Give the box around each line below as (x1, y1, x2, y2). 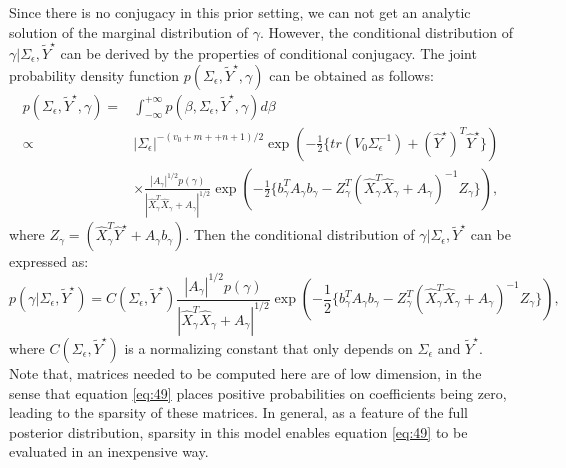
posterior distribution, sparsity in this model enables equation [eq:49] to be (9, 421, 468, 442)
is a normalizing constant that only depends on (124, 337, 413, 358)
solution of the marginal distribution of (9, 21, 249, 42)
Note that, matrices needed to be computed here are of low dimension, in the (9, 362, 482, 383)
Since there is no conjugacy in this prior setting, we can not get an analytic (9, 2, 471, 22)
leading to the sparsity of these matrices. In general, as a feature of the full (9, 402, 469, 423)
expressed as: (9, 251, 89, 272)
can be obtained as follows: (269, 64, 434, 85)
